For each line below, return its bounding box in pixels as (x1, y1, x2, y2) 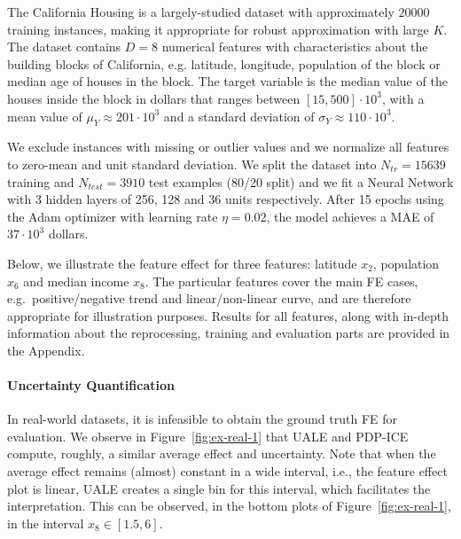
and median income (23, 271, 129, 290)
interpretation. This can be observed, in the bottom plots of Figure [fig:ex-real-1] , (7, 496, 451, 515)
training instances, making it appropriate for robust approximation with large (7, 20, 429, 38)
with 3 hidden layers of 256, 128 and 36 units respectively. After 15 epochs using (7, 190, 444, 208)
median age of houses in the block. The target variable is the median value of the (7, 72, 448, 90)
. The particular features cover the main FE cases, (145, 271, 418, 290)
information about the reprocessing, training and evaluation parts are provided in (7, 324, 450, 342)
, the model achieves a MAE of (266, 207, 434, 225)
